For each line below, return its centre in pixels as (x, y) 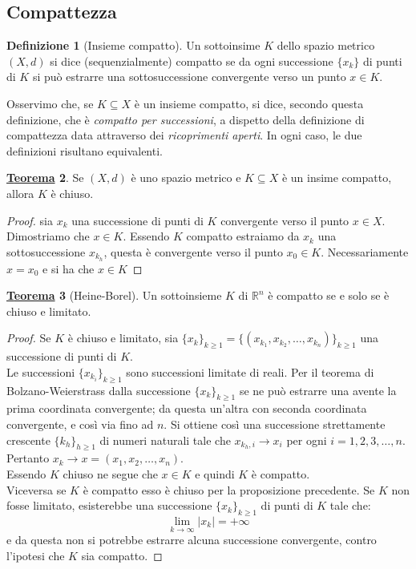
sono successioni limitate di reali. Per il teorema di (250, 371)
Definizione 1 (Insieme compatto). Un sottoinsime (133, 45)
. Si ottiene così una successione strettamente (275, 424)
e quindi (215, 473)
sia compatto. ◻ (122, 555)
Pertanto (28, 458)
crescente (28, 440)
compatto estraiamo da (243, 236)
